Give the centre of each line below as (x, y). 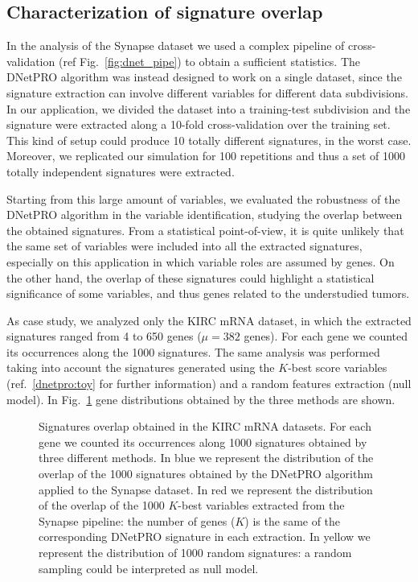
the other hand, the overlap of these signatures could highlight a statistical (191, 277)
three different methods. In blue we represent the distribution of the (206, 458)
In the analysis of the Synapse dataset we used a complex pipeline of (176, 45)
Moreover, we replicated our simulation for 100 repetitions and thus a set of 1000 (206, 156)
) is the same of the (293, 520)
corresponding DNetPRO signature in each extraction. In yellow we (205, 537)
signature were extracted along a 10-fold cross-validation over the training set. (199, 124)
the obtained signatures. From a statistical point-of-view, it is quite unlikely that (205, 230)
